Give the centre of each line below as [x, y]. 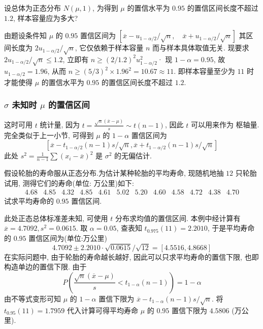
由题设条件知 [25, 35]
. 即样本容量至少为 [204, 71]
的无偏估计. [133, 156]
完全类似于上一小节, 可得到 [49, 135]
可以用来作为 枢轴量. [225, 125]
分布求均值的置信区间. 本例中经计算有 [178, 218]
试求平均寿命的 [29, 201]
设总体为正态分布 [32, 8]
